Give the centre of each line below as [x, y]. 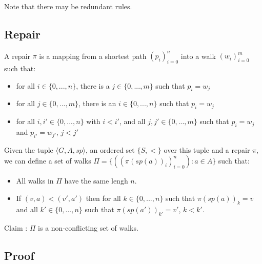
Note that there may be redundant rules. [68, 6]
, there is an [97, 103]
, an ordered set [110, 149]
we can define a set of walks [48, 161]
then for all [103, 198]
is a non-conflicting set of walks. [88, 227]
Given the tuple [29, 149]
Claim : [16, 227]
